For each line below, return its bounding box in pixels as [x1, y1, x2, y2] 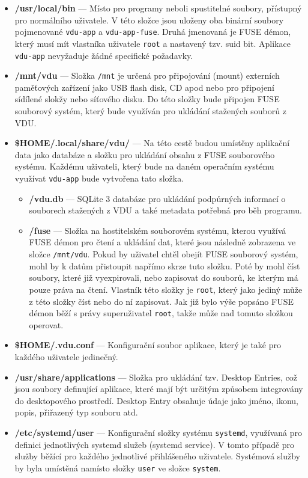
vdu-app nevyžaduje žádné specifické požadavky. [14, 49, 193, 61]
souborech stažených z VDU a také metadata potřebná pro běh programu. [29, 204, 302, 216]
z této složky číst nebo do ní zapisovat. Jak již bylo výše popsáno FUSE [29, 295, 294, 307]
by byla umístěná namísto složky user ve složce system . [14, 461, 221, 474]
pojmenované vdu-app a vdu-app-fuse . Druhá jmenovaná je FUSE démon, [14, 25, 291, 38]
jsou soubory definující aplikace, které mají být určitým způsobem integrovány [14, 382, 303, 395]
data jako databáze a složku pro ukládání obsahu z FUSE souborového [14, 148, 275, 161]
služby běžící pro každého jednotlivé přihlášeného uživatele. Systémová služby [14, 450, 301, 462]
